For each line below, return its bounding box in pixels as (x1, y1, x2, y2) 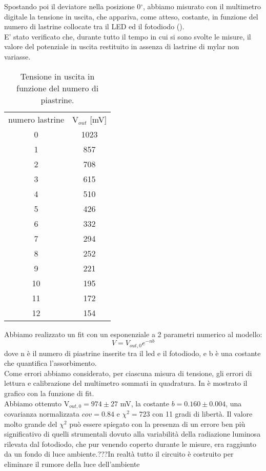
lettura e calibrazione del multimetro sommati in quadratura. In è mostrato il (4, 378, 248, 388)
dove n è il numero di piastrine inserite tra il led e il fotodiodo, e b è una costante (4, 347, 261, 358)
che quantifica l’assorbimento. (4, 358, 97, 368)
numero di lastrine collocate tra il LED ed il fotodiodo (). (4, 21, 185, 32)
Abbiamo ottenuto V (4, 398, 70, 408)
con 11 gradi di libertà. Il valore (152, 408, 253, 419)
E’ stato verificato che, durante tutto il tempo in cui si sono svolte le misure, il (4, 31, 251, 42)
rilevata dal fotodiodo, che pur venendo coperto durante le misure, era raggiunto (4, 438, 256, 449)
